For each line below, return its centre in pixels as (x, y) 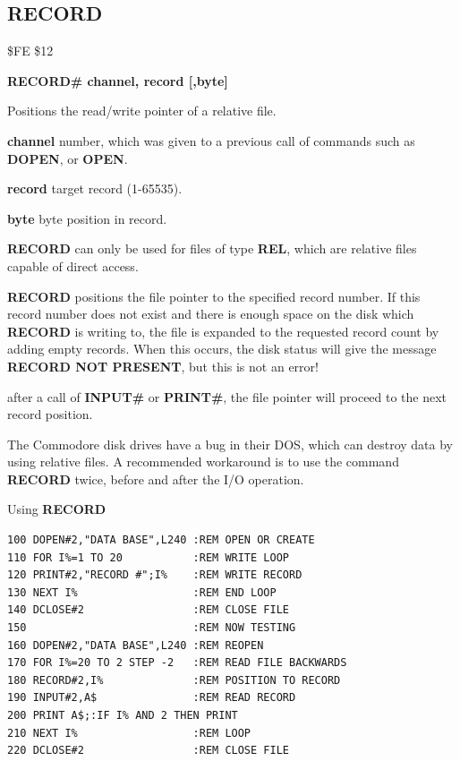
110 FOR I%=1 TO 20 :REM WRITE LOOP (148, 557)
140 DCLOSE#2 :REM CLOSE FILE (148, 610)
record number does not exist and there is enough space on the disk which (211, 314)
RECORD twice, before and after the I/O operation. (156, 479)
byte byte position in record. (87, 218)
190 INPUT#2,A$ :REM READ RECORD (152, 698)
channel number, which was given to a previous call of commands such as (211, 140)
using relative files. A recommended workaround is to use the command (203, 462)
